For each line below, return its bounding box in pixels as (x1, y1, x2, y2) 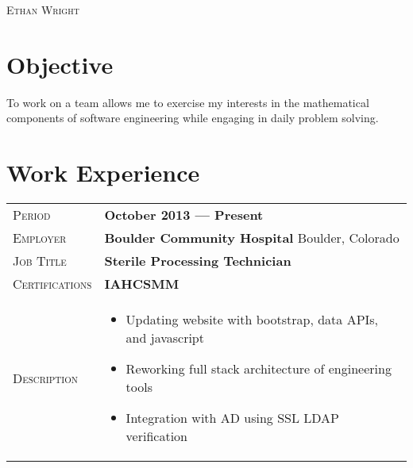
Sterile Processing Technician (104, 251, 291, 270)
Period (13, 205, 51, 224)
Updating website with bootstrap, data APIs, (125, 310, 379, 329)
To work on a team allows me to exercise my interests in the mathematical (6, 94, 369, 110)
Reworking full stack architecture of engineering (125, 359, 392, 378)
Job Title (13, 251, 67, 270)
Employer (13, 228, 67, 247)
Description (13, 368, 79, 387)
